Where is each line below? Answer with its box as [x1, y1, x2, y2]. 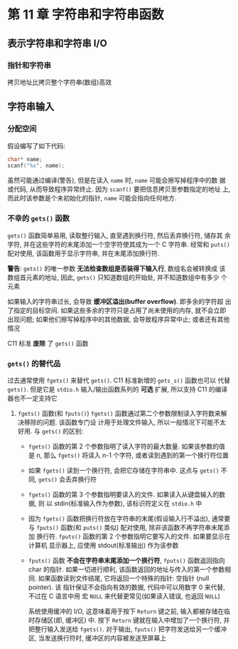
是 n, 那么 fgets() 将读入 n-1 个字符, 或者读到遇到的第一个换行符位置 [28, 451, 229, 459]
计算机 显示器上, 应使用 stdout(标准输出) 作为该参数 [28, 541, 179, 549]
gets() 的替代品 [7, 358, 61, 368]
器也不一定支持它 [7, 394, 58, 402]
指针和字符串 [7, 60, 52, 70]
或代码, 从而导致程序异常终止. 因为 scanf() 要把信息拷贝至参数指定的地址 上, [7, 185, 231, 193]
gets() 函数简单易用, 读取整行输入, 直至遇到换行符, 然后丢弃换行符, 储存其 [7, 231, 223, 240]
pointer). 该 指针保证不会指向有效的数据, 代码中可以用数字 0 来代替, [28, 583, 225, 591]
